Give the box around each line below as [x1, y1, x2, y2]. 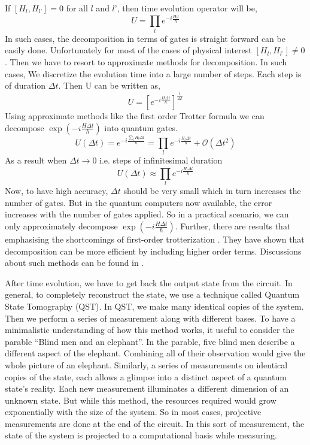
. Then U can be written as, [58, 79, 160, 92]
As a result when [5, 154, 67, 167]
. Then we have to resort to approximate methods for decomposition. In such [5, 55, 287, 68]
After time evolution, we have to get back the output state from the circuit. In [5, 276, 293, 289]
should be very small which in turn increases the [123, 184, 301, 197]
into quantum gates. [104, 121, 178, 134]
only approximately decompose [5, 219, 118, 232]
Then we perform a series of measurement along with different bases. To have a [5, 311, 296, 324]
